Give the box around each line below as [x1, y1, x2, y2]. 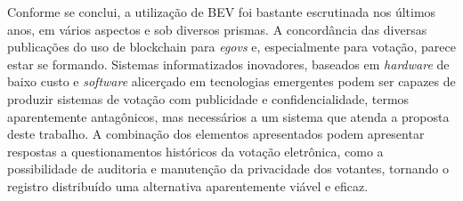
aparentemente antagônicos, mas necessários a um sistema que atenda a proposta [7, 107, 450, 125]
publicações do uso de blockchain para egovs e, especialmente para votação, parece [7, 37, 456, 56]
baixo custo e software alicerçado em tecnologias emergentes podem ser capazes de [7, 72, 456, 91]
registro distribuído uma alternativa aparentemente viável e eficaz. [7, 176, 369, 195]
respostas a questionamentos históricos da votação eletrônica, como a [7, 141, 384, 160]
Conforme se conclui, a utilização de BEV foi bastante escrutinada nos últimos [7, 3, 436, 20]
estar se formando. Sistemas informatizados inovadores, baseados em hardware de [7, 54, 450, 73]
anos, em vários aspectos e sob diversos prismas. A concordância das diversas [7, 20, 427, 38]
